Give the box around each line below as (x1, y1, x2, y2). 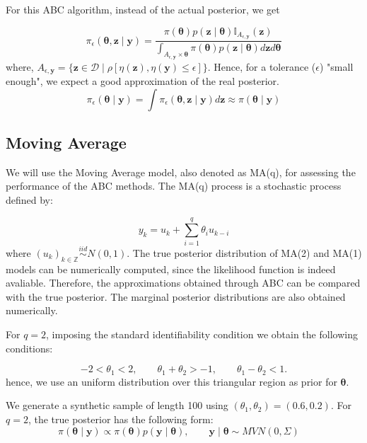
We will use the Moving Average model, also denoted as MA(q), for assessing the (6, 164, 356, 179)
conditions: (6, 340, 53, 355)
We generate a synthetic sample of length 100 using (6, 398, 228, 413)
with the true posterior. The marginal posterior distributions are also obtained (6, 289, 346, 304)
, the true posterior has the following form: (28, 411, 214, 426)
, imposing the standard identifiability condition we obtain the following (46, 327, 358, 342)
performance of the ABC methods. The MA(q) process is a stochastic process (6, 178, 342, 193)
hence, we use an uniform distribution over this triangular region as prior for (6, 374, 337, 389)
